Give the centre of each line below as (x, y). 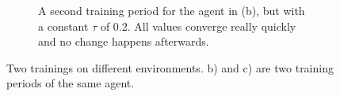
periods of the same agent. (71, 83)
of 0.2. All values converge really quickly (198, 26)
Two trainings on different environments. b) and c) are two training (170, 67)
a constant (63, 26)
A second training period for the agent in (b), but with (172, 10)
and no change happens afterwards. (124, 41)
